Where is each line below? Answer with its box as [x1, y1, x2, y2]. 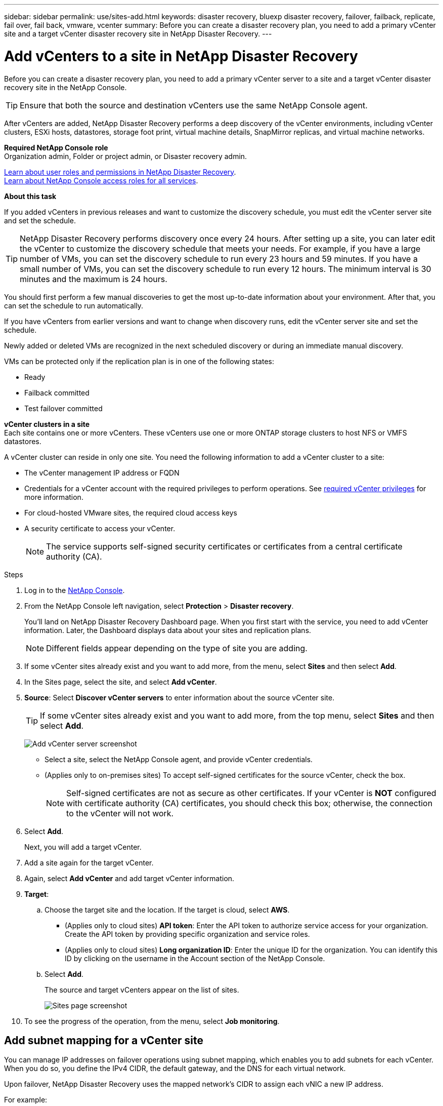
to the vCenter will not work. [66, 808, 174, 818]
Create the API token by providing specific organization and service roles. [65, 929, 310, 938]
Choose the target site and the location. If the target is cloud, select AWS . [45, 905, 290, 914]
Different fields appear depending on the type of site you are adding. [46, 643, 307, 653]
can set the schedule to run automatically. [4, 301, 144, 310]
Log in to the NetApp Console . [24, 585, 125, 595]
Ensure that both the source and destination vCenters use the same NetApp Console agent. [20, 100, 368, 110]
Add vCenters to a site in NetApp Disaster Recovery [4, 47, 358, 65]
